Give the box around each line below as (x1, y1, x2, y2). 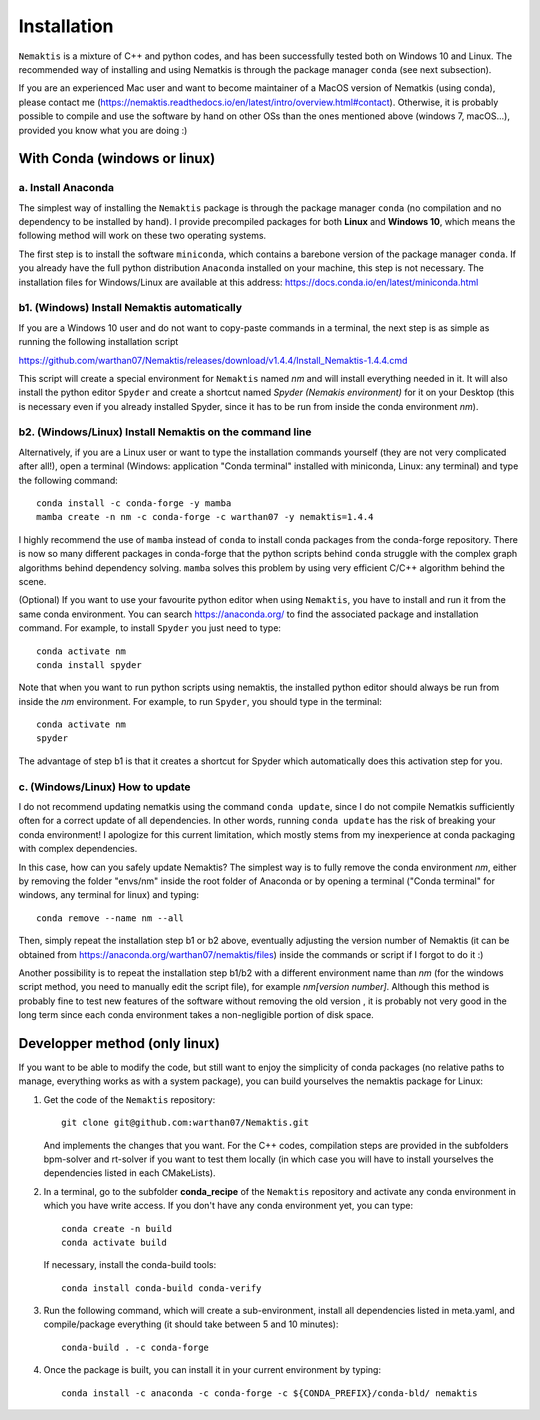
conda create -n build (61, 1223, 173, 1234)
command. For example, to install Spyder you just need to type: (18, 622, 282, 634)
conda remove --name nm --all (36, 912, 185, 924)
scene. (18, 575, 47, 587)
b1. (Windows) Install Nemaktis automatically (18, 301, 243, 315)
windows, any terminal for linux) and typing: (18, 889, 200, 901)
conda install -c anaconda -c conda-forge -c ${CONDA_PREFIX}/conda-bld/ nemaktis (61, 1387, 478, 1399)
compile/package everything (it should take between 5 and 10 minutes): (43, 1318, 339, 1330)
